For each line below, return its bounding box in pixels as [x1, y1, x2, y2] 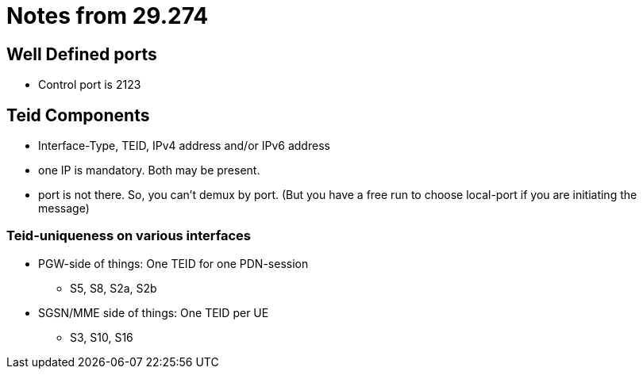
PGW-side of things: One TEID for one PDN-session [38, 256, 309, 270]
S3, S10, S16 [70, 330, 133, 344]
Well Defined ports [6, 44, 157, 64]
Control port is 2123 [38, 78, 141, 92]
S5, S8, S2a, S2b [70, 281, 157, 295]
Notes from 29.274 [6, 2, 209, 29]
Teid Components [6, 105, 150, 125]
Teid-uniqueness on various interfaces [6, 228, 252, 244]
